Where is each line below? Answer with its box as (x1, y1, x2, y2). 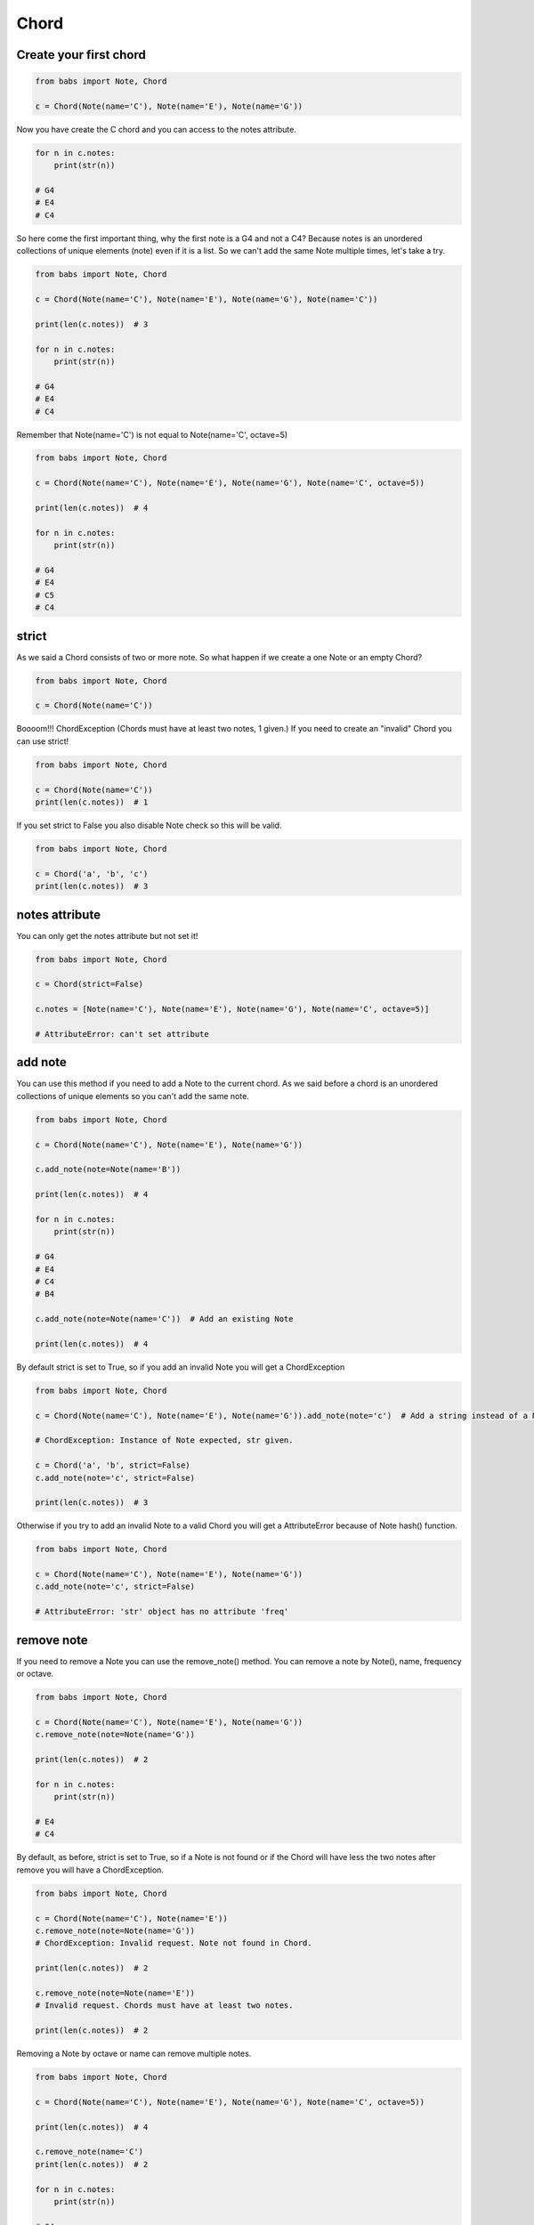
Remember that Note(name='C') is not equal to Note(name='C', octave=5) (16, 429, 288, 440)
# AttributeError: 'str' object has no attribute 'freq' (35, 1606, 289, 1617)
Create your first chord (16, 47, 146, 62)
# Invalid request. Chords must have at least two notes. (35, 2001, 294, 2011)
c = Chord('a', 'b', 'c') (35, 869, 149, 878)
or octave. (16, 1669, 54, 1679)
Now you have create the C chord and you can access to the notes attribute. (16, 124, 297, 134)
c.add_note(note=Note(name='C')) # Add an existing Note (35, 1314, 294, 1324)
